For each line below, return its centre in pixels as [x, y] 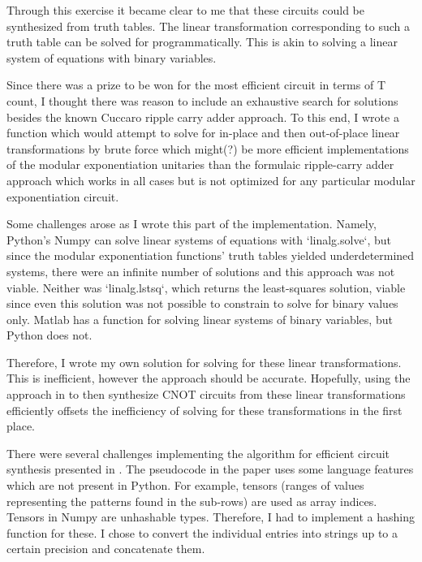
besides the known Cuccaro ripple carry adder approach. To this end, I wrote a [203, 117]
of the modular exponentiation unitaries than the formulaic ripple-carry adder [200, 164]
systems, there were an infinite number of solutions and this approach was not [201, 271]
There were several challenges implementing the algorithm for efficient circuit [198, 453]
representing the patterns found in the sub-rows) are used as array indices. [192, 501]
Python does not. [50, 335]
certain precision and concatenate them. [106, 549]
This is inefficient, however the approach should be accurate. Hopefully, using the [209, 378]
